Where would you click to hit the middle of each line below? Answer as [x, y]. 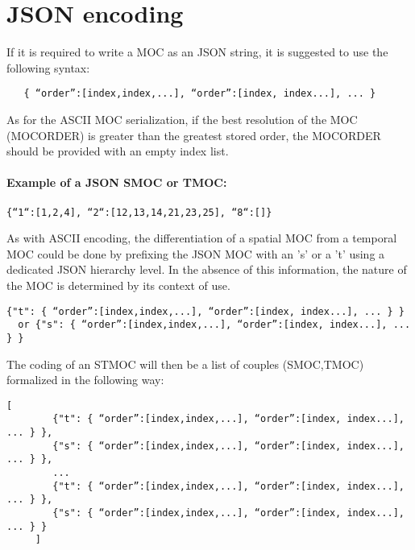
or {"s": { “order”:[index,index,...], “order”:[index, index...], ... [214, 325]
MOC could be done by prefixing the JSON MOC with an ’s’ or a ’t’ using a [196, 253]
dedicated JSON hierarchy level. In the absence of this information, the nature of [207, 269]
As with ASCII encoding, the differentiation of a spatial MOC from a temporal [202, 238]
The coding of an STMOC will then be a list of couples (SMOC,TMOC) [185, 364]
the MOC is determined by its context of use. [118, 285]
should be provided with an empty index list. [118, 151]
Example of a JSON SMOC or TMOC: [117, 182]
